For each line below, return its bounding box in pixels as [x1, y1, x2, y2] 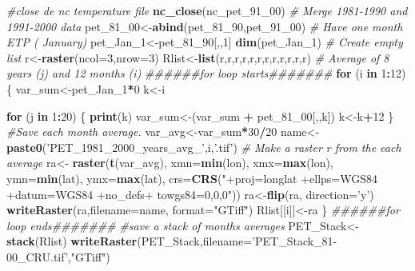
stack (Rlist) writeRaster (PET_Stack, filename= [6, 233, 253, 249]
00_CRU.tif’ [6, 248, 68, 265]
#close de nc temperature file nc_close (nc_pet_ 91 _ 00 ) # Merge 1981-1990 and [6, 2, 408, 18]
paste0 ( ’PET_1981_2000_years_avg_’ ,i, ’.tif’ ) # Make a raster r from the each [6, 138, 401, 155]
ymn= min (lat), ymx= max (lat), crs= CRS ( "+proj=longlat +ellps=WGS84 [6, 169, 378, 186]
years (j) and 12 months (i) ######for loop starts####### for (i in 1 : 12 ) [6, 65, 406, 82]
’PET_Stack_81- [252, 233, 337, 249]
